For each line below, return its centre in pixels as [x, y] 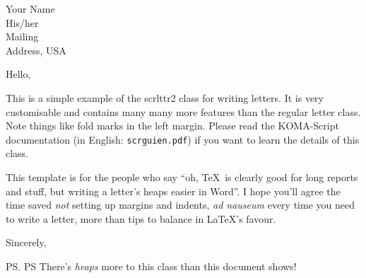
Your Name [30, 8]
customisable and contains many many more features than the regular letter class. [183, 111]
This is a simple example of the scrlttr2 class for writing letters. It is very [165, 97]
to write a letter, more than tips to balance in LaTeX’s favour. [141, 218]
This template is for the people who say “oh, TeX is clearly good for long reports [182, 177]
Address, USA [36, 50]
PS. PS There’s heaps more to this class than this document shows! [151, 266]
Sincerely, [26, 242]
